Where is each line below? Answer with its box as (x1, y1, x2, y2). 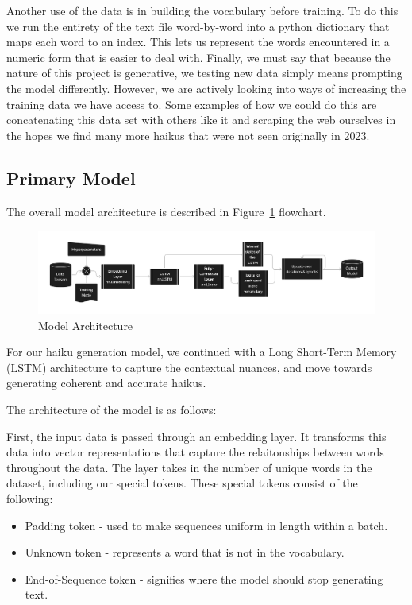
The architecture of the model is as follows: (6, 401, 217, 417)
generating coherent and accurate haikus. (6, 374, 206, 391)
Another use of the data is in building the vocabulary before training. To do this (6, 2, 399, 18)
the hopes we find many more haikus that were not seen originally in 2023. (6, 126, 370, 143)
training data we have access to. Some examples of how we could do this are (6, 95, 377, 112)
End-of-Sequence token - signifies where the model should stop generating (25, 570, 383, 587)
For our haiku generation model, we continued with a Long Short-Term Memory (6, 343, 397, 360)
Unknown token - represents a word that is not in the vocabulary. (25, 544, 345, 560)
